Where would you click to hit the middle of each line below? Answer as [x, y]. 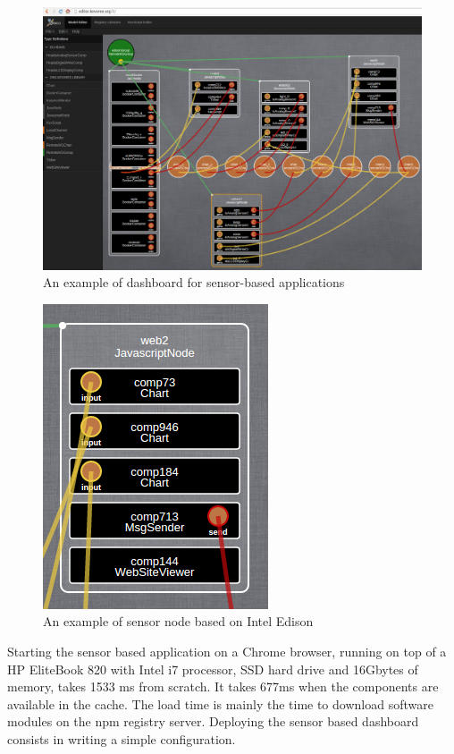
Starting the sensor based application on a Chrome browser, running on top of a [227, 651]
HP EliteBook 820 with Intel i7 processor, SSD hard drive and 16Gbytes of [213, 669]
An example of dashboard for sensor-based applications [194, 282]
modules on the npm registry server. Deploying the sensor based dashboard [213, 721]
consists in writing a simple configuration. [122, 738]
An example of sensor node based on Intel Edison [178, 621]
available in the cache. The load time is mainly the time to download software [220, 703]
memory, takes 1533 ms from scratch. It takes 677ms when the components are [223, 686]
